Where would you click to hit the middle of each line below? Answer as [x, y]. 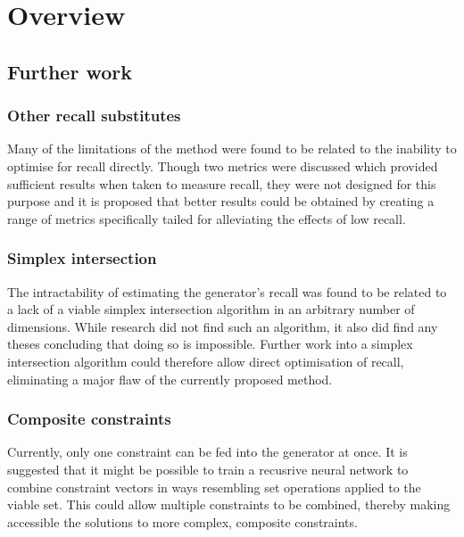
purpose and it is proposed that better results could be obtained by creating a [221, 201]
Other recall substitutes [94, 116]
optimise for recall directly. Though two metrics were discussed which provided [223, 165]
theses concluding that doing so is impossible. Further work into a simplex [210, 344]
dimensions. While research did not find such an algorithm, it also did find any [223, 326]
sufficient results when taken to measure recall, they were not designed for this [222, 183]
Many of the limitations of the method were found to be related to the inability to [232, 149]
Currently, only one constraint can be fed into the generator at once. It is [207, 452]
